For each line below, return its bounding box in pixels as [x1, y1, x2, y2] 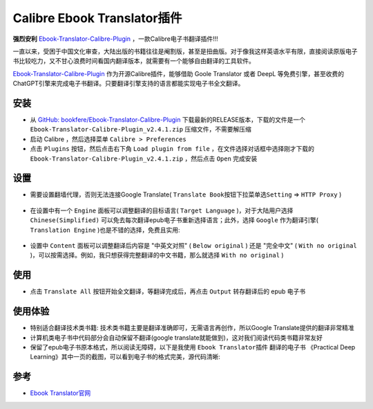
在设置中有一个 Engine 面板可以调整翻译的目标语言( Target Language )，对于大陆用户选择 [30, 206, 294, 215]
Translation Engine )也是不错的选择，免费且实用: [30, 226, 180, 234]
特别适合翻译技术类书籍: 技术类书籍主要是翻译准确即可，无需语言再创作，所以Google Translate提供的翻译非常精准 [30, 324, 355, 332]
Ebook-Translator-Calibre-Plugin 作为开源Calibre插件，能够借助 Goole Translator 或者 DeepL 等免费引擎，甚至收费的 [12, 69, 345, 78]
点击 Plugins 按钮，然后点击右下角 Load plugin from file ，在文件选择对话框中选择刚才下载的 [30, 145, 314, 153]
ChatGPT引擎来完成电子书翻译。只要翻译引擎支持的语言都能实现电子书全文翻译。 [12, 80, 245, 88]
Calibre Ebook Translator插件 [12, 10, 182, 26]
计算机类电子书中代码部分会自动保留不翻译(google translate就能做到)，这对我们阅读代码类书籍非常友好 [30, 333, 323, 342]
